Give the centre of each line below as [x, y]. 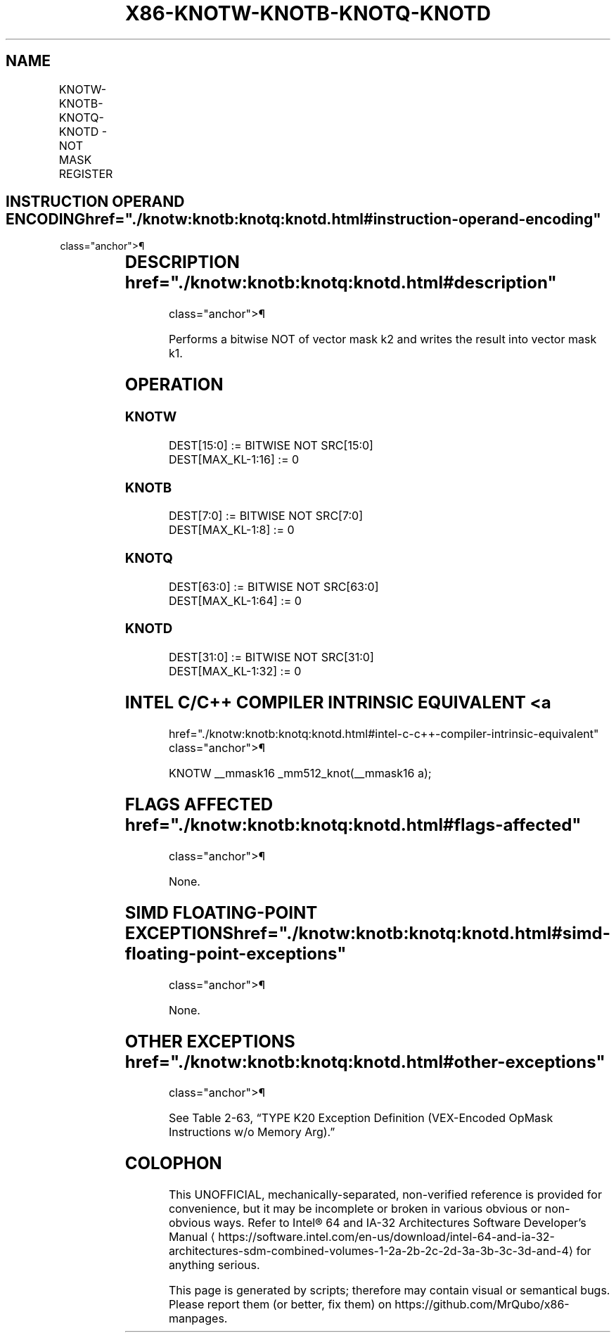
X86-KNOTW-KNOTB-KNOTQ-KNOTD [308, 13]
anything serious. [214, 1265]
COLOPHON [173, 1164]
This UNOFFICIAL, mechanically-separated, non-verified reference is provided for [385, 1195]
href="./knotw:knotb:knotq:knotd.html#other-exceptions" [365, 1062]
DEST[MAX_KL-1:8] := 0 [231, 530]
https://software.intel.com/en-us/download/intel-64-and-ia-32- [386, 1237]
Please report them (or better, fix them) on [280, 1305]
